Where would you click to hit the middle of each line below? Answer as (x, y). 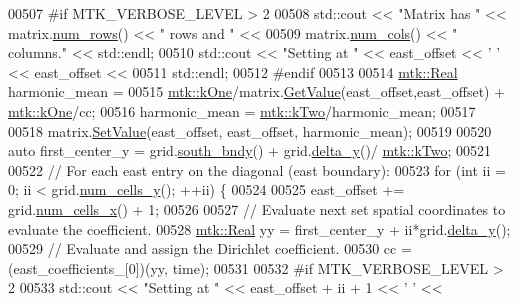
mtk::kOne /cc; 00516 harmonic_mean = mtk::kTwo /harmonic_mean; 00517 (242, 110)
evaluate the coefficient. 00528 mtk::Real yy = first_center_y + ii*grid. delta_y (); (259, 228)
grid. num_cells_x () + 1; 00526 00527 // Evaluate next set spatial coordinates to (257, 208)
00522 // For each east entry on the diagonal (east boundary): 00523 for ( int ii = (257, 169)
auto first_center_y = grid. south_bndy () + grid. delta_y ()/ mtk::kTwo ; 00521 (250, 150)
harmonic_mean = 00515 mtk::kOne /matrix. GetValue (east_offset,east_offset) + (257, 91)
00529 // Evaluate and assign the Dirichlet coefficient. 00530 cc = (210, 248)
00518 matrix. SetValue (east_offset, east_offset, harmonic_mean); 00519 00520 (250, 130)
